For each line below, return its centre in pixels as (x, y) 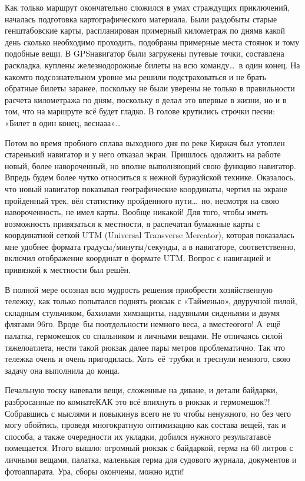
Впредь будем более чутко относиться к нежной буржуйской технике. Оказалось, (150, 177)
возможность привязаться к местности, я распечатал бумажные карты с (132, 223)
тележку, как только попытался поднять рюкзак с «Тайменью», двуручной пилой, (151, 301)
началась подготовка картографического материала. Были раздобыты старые (141, 19)
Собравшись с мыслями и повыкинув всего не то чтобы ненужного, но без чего (148, 413)
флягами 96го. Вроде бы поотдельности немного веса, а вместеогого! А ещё (143, 324)
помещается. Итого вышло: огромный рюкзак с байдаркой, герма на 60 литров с (149, 448)
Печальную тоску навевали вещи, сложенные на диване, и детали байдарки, (141, 390)
